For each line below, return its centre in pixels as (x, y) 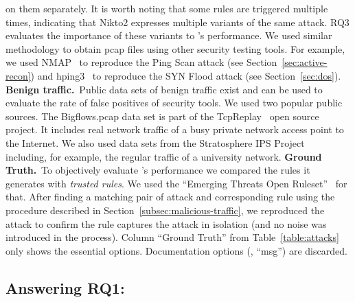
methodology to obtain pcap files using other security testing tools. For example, (175, 48)
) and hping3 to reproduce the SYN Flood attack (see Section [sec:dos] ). (186, 75)
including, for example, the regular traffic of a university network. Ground (164, 156)
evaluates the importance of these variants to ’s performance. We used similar (169, 35)
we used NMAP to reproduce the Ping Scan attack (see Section (141, 62)
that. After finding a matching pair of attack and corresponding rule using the (170, 197)
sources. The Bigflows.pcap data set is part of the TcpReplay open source (162, 116)
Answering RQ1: (65, 287)
